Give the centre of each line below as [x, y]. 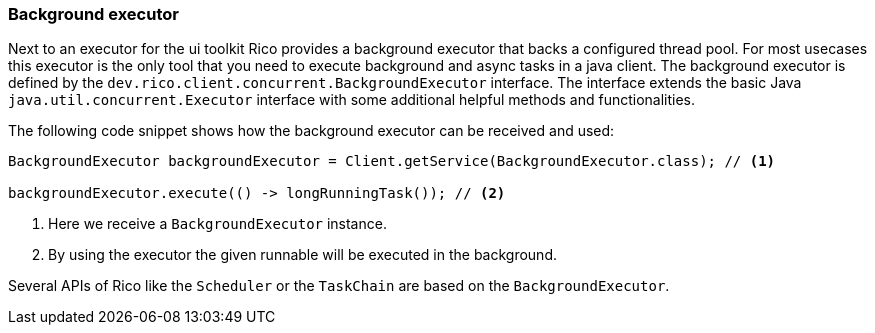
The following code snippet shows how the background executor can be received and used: [311, 131]
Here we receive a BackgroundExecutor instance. [217, 224]
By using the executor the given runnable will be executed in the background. [302, 255]
